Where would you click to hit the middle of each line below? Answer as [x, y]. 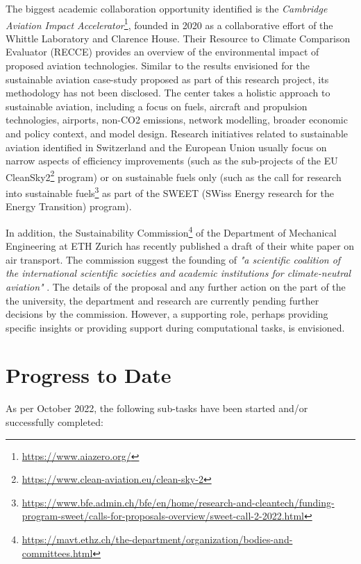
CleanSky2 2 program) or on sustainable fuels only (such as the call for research [174, 176]
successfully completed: [54, 422]
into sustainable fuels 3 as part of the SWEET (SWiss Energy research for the [170, 192]
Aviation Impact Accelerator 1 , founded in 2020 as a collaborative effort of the [169, 24]
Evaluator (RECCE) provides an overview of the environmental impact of [162, 52]
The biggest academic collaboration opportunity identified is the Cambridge [167, 8]
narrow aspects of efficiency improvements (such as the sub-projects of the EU [172, 161]
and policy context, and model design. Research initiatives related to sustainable [177, 133]
